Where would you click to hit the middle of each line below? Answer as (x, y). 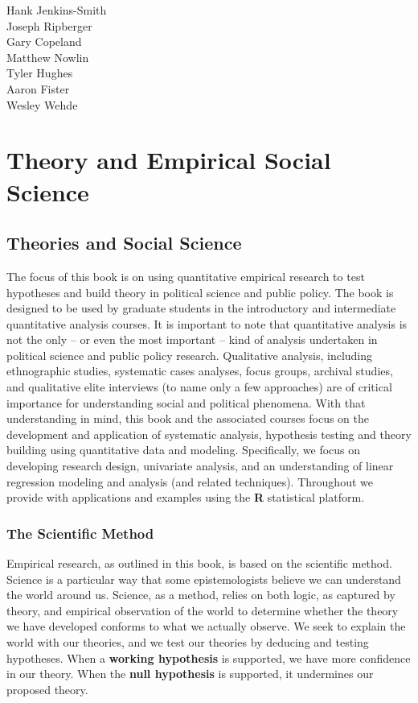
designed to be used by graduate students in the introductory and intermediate (201, 308)
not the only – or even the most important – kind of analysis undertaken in (192, 339)
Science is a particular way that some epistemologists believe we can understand (204, 579)
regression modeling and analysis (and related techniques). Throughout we (190, 481)
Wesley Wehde (42, 104)
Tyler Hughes (40, 73)
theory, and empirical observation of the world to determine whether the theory (203, 610)
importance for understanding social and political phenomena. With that (186, 402)
